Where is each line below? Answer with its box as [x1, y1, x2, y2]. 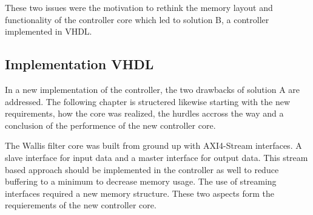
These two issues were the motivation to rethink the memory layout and [5, 1, 273, 13]
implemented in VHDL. [5, 25, 92, 38]
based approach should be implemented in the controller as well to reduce [5, 163, 279, 176]
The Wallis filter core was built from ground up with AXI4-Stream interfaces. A [5, 139, 302, 152]
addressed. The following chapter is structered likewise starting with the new [5, 95, 291, 107]
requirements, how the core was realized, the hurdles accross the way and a [5, 107, 284, 120]
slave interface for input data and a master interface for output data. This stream [5, 151, 308, 163]
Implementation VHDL [5, 55, 154, 73]
